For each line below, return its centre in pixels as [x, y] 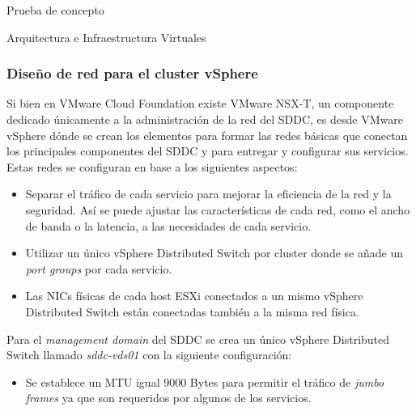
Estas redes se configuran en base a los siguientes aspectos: [152, 166]
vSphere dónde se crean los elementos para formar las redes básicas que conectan [207, 135]
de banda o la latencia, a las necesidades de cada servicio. [168, 225]
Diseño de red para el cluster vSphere [132, 73]
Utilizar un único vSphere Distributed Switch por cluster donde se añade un [214, 253]
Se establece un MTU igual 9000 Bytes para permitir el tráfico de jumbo [205, 381]
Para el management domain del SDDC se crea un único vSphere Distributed [198, 339]
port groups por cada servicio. [99, 268]
